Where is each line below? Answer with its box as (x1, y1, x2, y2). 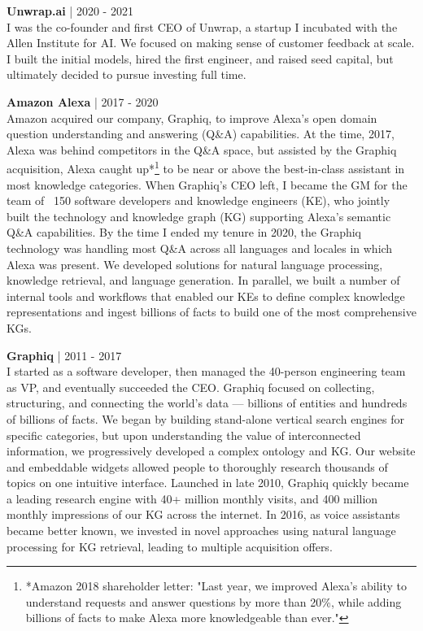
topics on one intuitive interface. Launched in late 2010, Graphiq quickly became (7, 474, 409, 491)
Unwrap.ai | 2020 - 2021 (7, 2, 133, 19)
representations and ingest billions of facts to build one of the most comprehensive (7, 303, 416, 320)
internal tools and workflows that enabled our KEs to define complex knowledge (7, 287, 405, 304)
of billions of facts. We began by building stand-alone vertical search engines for (7, 410, 404, 427)
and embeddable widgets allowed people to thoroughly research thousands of (7, 458, 388, 475)
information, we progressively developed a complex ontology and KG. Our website (7, 442, 416, 459)
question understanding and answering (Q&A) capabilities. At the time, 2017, (7, 125, 395, 142)
